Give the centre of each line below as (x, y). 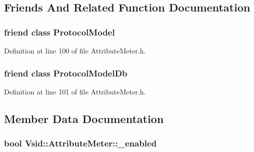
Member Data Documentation (84, 118)
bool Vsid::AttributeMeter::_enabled (80, 143)
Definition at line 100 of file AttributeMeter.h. (75, 50)
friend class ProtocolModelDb (66, 73)
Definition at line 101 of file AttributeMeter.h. (75, 91)
